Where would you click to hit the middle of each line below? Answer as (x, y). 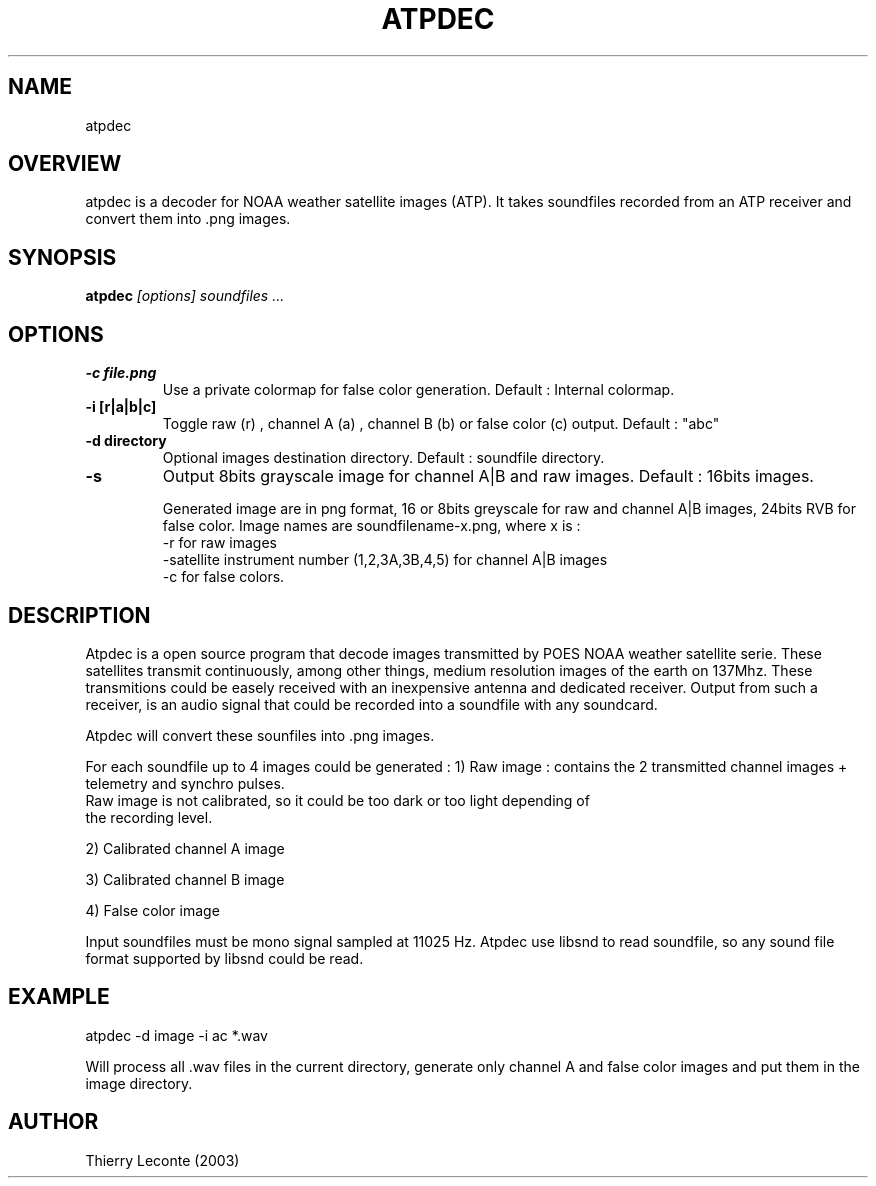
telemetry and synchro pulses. (185, 783)
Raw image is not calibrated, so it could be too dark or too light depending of (337, 800)
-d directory (126, 441)
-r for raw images (219, 543)
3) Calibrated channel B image (185, 879)
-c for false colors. (223, 577)
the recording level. (149, 817)
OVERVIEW (65, 164)
